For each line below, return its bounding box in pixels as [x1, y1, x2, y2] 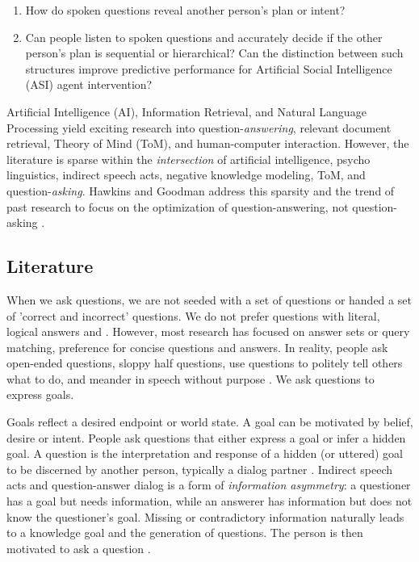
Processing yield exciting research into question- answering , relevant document [6, 119, 392, 136]
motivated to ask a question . [6, 539, 151, 556]
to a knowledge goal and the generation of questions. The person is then [6, 524, 363, 541]
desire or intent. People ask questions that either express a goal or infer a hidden [6, 429, 406, 446]
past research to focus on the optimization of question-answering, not [6, 198, 349, 215]
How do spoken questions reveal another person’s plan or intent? [25, 2, 346, 18]
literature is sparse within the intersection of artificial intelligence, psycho [6, 150, 371, 167]
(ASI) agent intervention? [25, 76, 153, 93]
